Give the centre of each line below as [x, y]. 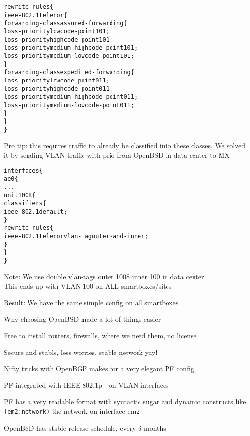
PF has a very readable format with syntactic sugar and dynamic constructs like [125, 401]
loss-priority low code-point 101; [57, 31]
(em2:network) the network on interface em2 [72, 411]
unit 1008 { [20, 195]
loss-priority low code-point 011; [57, 80]
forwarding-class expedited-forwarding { [69, 72]
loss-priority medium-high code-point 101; [71, 48]
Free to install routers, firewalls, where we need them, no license [100, 335]
